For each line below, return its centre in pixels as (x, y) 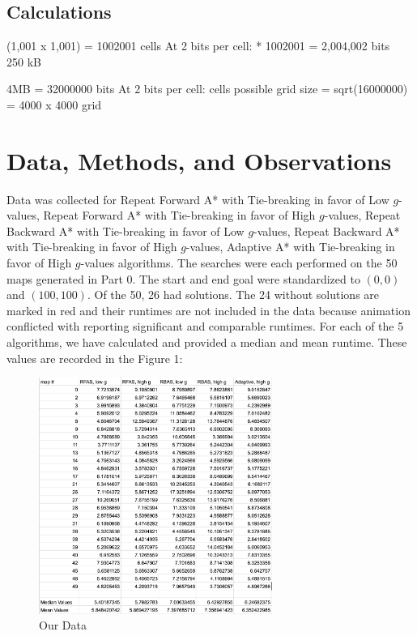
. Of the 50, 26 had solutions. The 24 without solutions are (233, 295)
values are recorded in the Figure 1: (95, 358)
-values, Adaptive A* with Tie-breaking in (290, 247)
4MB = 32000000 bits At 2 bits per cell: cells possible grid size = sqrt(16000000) (207, 89)
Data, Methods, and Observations (199, 160)
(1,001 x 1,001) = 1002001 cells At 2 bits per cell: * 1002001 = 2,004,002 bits (198, 46)
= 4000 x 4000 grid (54, 104)
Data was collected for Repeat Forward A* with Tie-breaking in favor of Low (198, 199)
